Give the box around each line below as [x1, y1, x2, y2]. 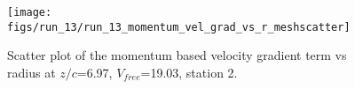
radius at [7, 63, 56, 81]
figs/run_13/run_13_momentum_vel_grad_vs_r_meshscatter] [7, 20, 351, 33]
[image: [7, 6, 52, 19]
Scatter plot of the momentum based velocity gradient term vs [7, 46, 347, 64]
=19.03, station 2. [140, 63, 238, 81]
